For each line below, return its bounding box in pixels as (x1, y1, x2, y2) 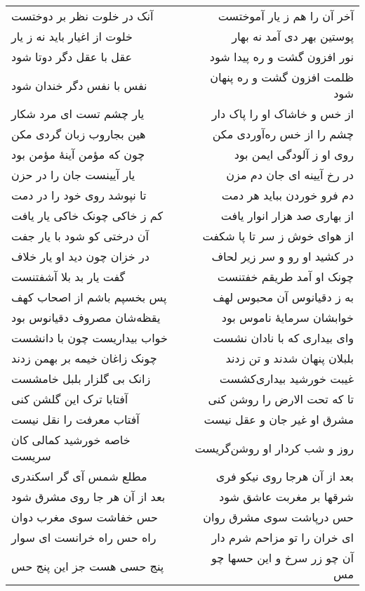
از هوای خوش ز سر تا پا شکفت (202, 228, 354, 244)
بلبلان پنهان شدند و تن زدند (225, 350, 354, 366)
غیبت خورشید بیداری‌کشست (219, 370, 354, 387)
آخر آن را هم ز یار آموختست (218, 8, 354, 24)
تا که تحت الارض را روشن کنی (208, 391, 354, 407)
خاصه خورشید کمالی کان (11, 431, 131, 448)
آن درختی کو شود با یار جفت (11, 228, 149, 244)
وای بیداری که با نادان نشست (213, 330, 354, 346)
